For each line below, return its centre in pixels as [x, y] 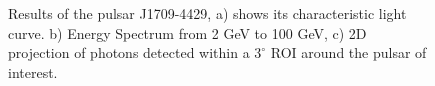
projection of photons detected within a [129, 52]
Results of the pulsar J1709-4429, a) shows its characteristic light [207, 13]
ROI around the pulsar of [348, 52]
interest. [33, 71]
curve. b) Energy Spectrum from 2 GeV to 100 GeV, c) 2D [187, 32]
